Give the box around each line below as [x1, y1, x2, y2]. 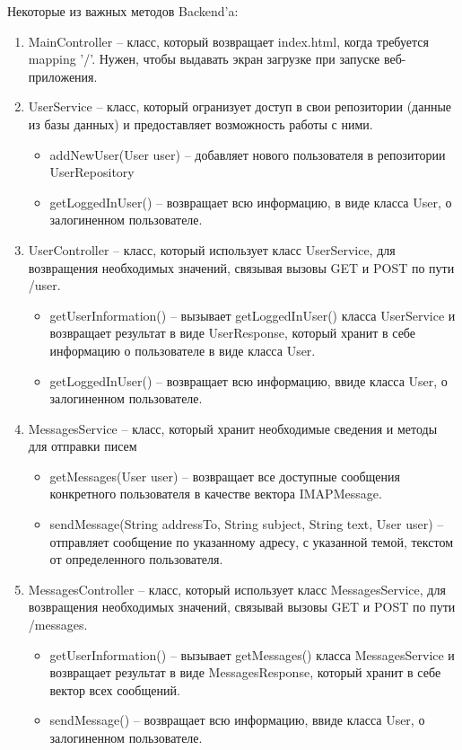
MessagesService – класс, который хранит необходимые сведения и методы [28, 419, 438, 437]
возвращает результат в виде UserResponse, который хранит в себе [49, 323, 415, 342]
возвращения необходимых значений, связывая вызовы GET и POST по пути [28, 258, 455, 277]
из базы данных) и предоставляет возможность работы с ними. [28, 114, 373, 133]
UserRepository [49, 163, 135, 181]
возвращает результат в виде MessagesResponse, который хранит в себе [49, 663, 441, 682]
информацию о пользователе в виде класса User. [49, 340, 316, 359]
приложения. [28, 66, 98, 85]
